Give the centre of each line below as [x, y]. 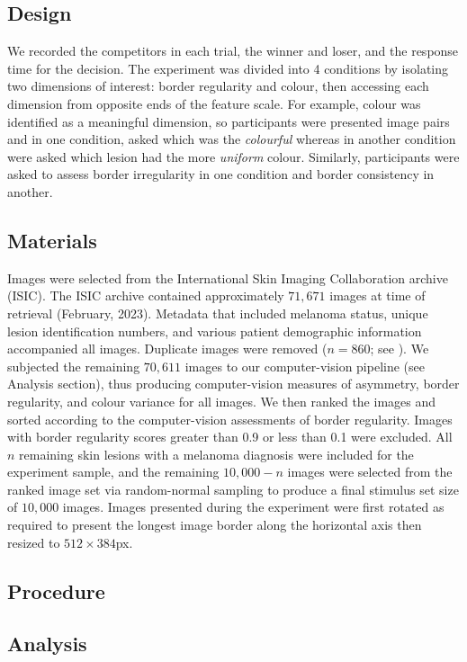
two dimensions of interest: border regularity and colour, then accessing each [218, 86]
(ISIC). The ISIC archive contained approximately [146, 295]
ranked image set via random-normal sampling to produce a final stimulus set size [233, 489]
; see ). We [400, 349]
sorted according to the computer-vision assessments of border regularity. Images [230, 419]
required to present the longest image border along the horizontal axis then [215, 525]
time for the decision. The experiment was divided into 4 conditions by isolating [228, 68]
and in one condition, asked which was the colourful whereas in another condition [232, 139]
